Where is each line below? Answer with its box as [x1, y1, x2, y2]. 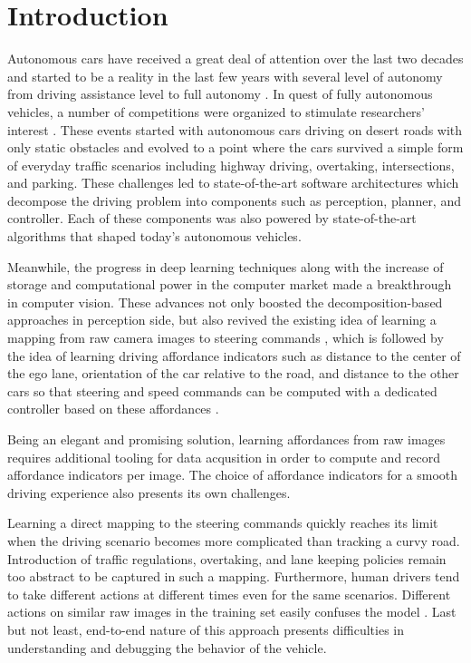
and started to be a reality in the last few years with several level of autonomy [7, 66, 443, 85]
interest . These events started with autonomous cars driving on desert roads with [7, 120, 463, 139]
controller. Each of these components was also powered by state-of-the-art [7, 209, 417, 228]
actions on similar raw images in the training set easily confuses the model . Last [7, 602, 457, 621]
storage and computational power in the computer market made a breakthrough [7, 275, 452, 294]
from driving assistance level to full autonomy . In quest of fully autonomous [7, 84, 433, 103]
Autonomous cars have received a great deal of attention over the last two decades [7, 49, 464, 68]
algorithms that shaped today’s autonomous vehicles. [7, 227, 302, 246]
